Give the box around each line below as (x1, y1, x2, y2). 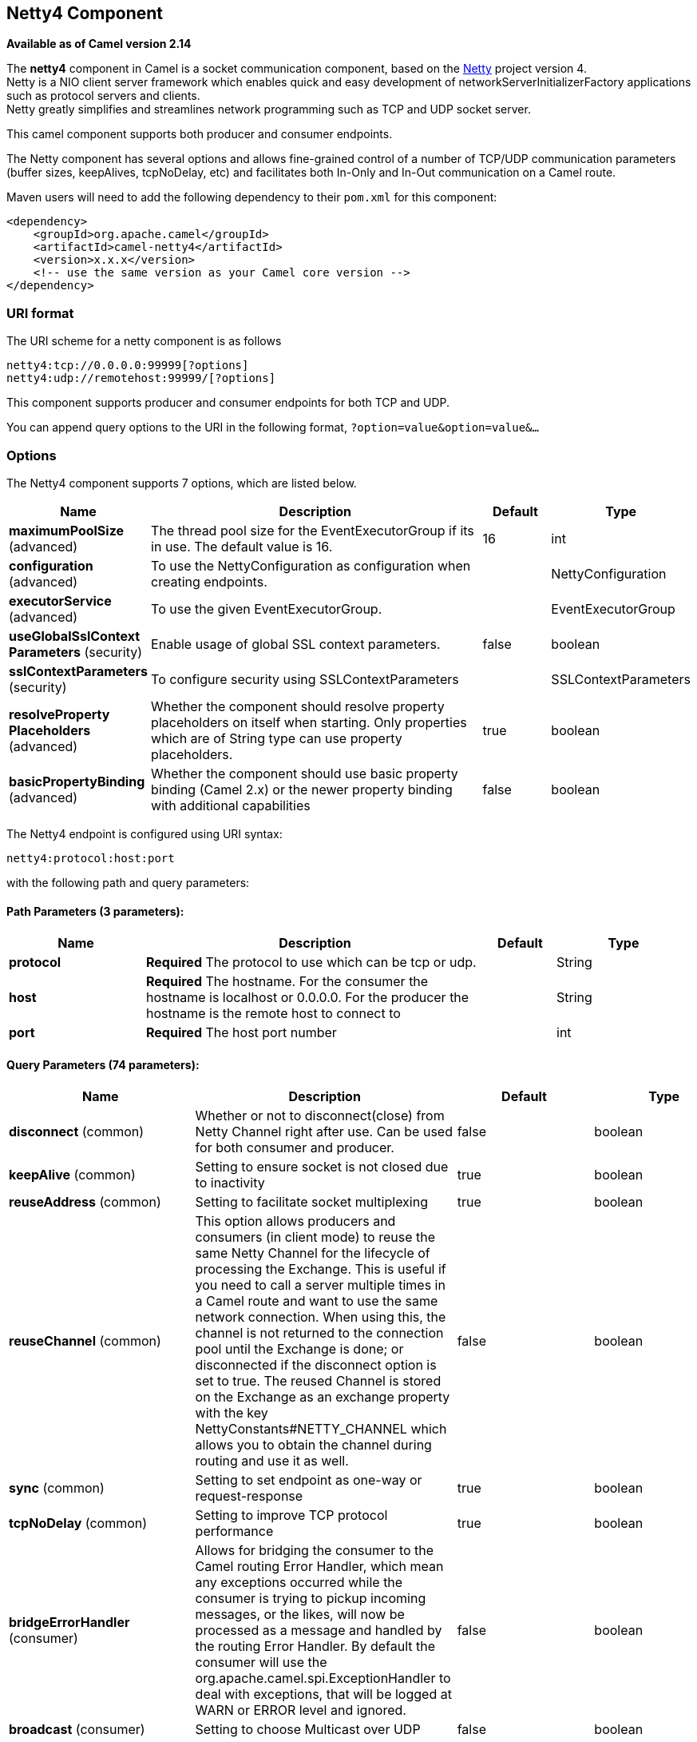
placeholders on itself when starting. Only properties (151, 714, 467, 730)
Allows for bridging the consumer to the (195, 1542, 434, 1559)
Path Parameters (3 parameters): (6, 904, 184, 918)
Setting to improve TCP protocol (195, 1507, 388, 1524)
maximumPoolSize (9, 522, 125, 539)
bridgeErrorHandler (9, 1614, 130, 1631)
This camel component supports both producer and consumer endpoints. (6, 127, 393, 141)
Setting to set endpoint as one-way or (195, 1472, 422, 1489)
